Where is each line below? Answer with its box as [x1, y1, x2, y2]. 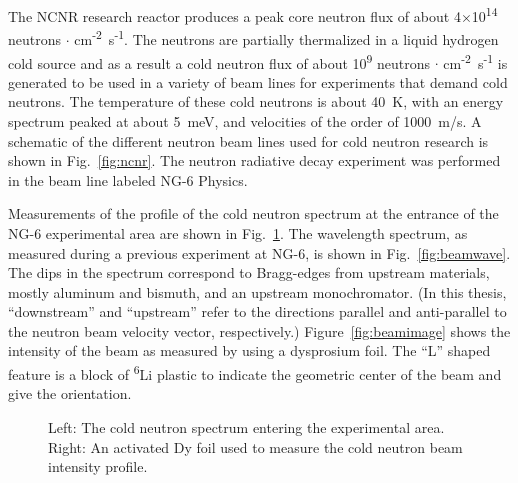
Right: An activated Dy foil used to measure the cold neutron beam [48, 436, 463, 457]
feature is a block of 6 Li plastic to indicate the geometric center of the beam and [8, 361, 502, 384]
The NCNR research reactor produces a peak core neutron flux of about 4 [8, 5, 461, 26]
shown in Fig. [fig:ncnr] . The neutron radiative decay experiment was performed [8, 150, 501, 171]
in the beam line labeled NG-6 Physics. [8, 169, 248, 190]
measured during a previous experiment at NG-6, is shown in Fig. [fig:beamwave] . [8, 242, 511, 263]
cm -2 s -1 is [443, 49, 508, 73]
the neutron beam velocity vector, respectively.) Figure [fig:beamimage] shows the [8, 320, 511, 341]
